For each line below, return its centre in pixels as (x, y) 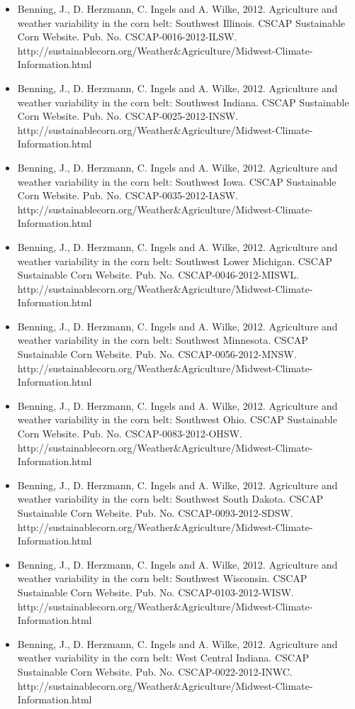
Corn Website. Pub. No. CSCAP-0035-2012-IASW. (128, 195)
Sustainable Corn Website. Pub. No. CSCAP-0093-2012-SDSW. (155, 513)
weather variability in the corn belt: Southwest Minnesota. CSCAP (163, 340)
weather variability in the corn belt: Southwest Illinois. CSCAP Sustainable (181, 22)
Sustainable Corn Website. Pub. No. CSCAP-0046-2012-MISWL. (158, 275)
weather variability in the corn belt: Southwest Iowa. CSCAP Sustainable (177, 181)
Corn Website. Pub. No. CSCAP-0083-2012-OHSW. (130, 434)
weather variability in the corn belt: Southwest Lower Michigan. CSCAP (175, 261)
